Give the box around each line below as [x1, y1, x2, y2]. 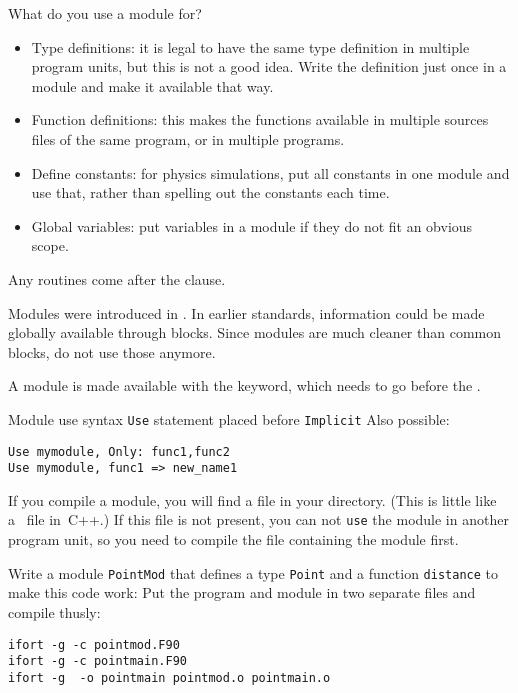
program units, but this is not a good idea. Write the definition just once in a [31, 56, 507, 77]
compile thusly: [8, 601, 101, 622]
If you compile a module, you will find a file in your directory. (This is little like [8, 489, 497, 510]
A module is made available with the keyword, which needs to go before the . [8, 375, 481, 396]
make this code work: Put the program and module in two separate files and [8, 582, 476, 603]
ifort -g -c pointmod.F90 [8, 637, 180, 652]
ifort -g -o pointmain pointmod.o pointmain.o [8, 670, 331, 685]
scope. [31, 235, 69, 256]
